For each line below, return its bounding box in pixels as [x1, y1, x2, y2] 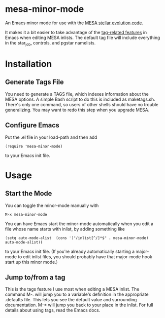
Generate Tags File [5, 78, 64, 86]
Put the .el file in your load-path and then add [5, 134, 98, 140]
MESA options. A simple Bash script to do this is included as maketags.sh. [5, 96, 155, 102]
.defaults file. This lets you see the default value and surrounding [5, 297, 137, 303]
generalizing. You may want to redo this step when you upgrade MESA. [5, 107, 150, 113]
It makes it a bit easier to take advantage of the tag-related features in [5, 29, 147, 35]
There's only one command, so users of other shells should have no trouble [5, 101, 159, 107]
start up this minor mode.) [5, 259, 58, 265]
